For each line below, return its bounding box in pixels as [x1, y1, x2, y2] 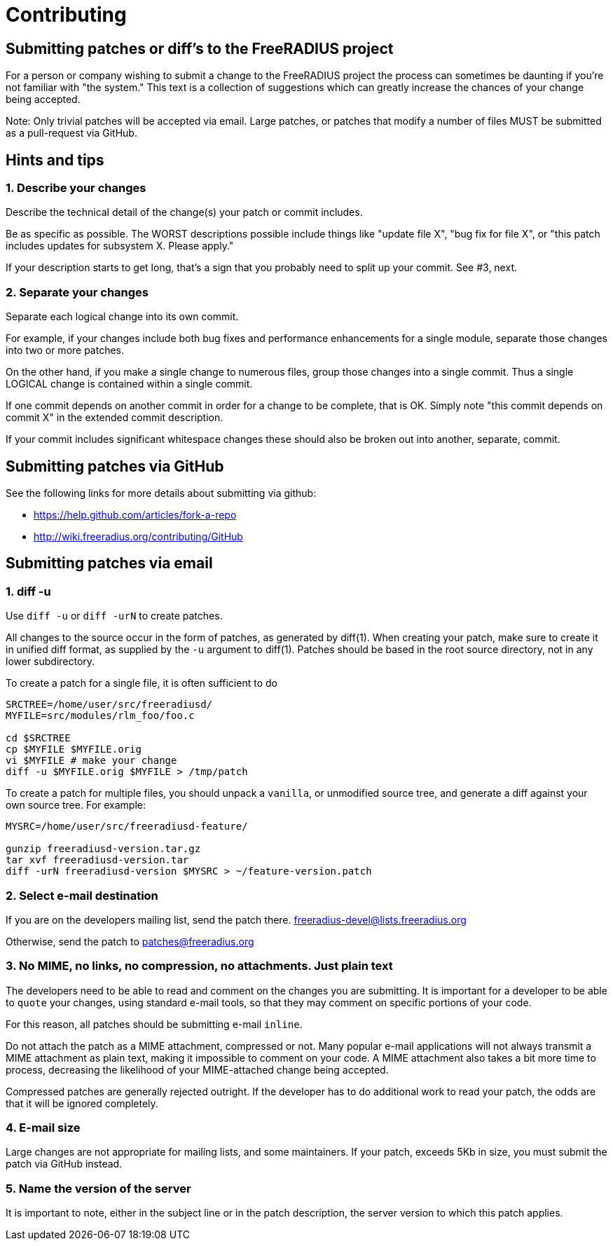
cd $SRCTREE [6, 732, 71, 744]
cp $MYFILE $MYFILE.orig [6, 744, 142, 755]
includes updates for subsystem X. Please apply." [6, 240, 234, 252]
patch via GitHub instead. [6, 1158, 123, 1170]
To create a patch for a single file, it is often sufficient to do [6, 677, 277, 690]
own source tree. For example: [6, 799, 146, 812]
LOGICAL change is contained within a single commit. [6, 378, 253, 390]
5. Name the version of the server [6, 1181, 191, 1196]
